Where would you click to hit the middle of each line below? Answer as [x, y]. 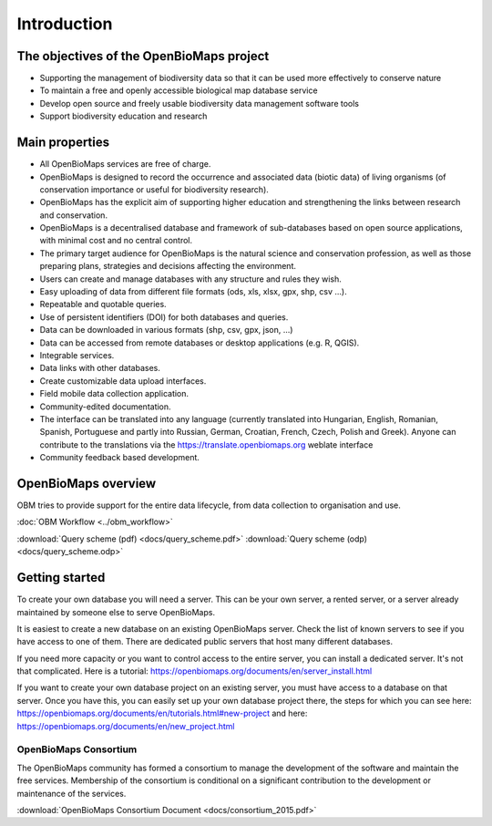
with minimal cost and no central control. [116, 241]
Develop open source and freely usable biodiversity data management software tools [200, 103]
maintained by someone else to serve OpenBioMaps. [116, 612]
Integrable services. [77, 355]
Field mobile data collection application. [114, 394]
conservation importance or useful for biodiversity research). [154, 189]
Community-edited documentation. [106, 407]
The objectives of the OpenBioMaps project [143, 56]
